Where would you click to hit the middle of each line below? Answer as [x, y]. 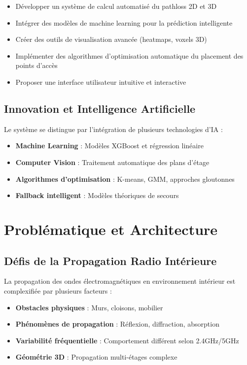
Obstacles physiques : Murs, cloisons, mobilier [89, 307]
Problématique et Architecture [111, 229]
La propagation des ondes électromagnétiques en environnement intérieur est [120, 281]
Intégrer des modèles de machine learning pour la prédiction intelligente [124, 22]
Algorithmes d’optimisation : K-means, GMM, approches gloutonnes [125, 179]
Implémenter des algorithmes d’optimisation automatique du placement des [129, 55]
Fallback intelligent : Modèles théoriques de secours [97, 195]
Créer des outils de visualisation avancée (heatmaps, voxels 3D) [111, 39]
